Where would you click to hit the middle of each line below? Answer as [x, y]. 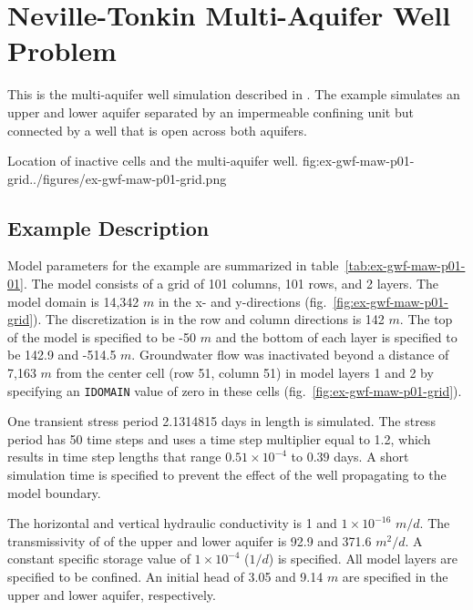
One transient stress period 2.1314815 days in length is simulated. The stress [221, 421]
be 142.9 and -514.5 [62, 355]
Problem [62, 51]
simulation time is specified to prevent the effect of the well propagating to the [227, 475]
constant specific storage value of [99, 559]
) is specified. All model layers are [363, 559]
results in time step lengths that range [114, 457]
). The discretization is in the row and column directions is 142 [209, 319]
